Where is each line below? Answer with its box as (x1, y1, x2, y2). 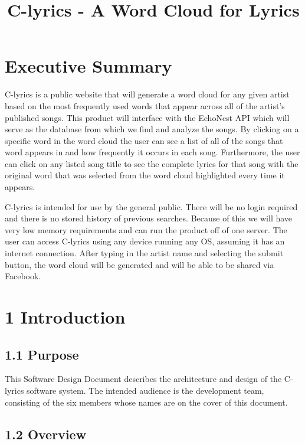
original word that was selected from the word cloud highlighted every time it (5, 169, 285, 181)
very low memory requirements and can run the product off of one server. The (5, 223, 287, 236)
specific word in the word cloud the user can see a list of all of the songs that (5, 134, 283, 146)
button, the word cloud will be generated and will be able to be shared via (5, 258, 274, 270)
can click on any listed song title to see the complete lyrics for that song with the (5, 157, 299, 169)
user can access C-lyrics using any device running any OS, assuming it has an (5, 235, 285, 247)
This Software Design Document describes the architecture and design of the (5, 373, 282, 385)
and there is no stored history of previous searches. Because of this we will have (5, 212, 293, 224)
